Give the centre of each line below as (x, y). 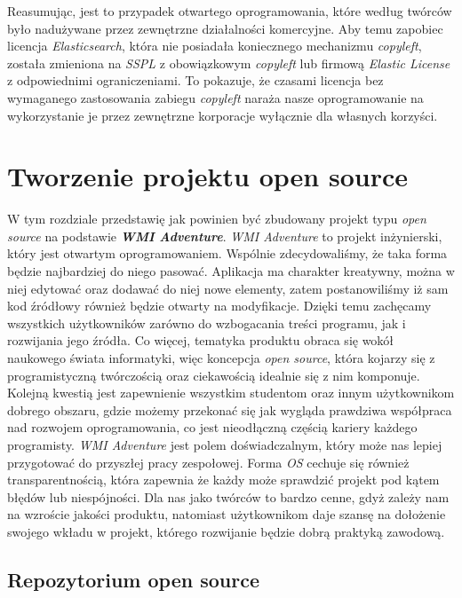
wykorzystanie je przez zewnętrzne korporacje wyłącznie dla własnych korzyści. (223, 115)
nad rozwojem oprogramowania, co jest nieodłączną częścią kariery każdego (212, 427)
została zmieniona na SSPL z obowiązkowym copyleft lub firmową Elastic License (229, 63)
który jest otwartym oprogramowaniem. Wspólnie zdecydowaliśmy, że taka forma (227, 253)
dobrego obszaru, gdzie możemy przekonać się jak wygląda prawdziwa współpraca (230, 409)
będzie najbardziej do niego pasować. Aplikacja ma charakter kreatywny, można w (231, 271)
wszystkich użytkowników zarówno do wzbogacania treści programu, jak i (207, 323)
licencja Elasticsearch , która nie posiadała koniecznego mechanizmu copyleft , (215, 46)
